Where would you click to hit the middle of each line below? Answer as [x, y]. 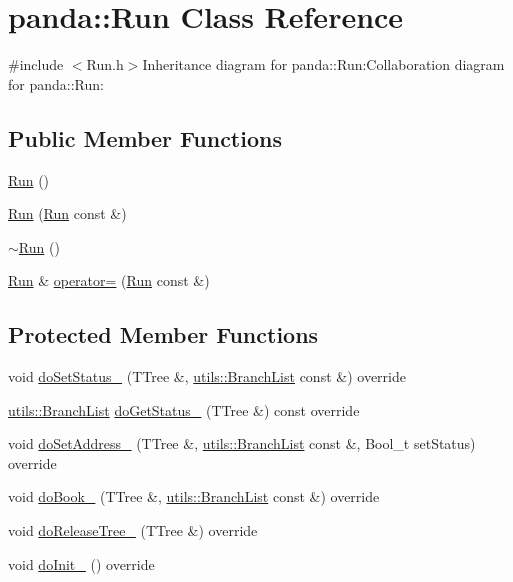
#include [36, 64]
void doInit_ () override [81, 563]
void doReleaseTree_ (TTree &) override [133, 530]
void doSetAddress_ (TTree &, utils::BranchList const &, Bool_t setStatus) [242, 443]
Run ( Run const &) [67, 213]
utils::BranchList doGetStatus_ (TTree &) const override [184, 409]
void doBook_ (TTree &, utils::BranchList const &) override [194, 496]
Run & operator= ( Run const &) [109, 280]
